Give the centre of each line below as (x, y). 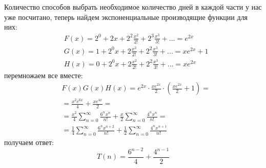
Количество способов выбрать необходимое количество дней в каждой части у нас (133, 7)
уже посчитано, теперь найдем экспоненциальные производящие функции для (126, 17)
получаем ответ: (29, 142)
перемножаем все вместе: (44, 75)
